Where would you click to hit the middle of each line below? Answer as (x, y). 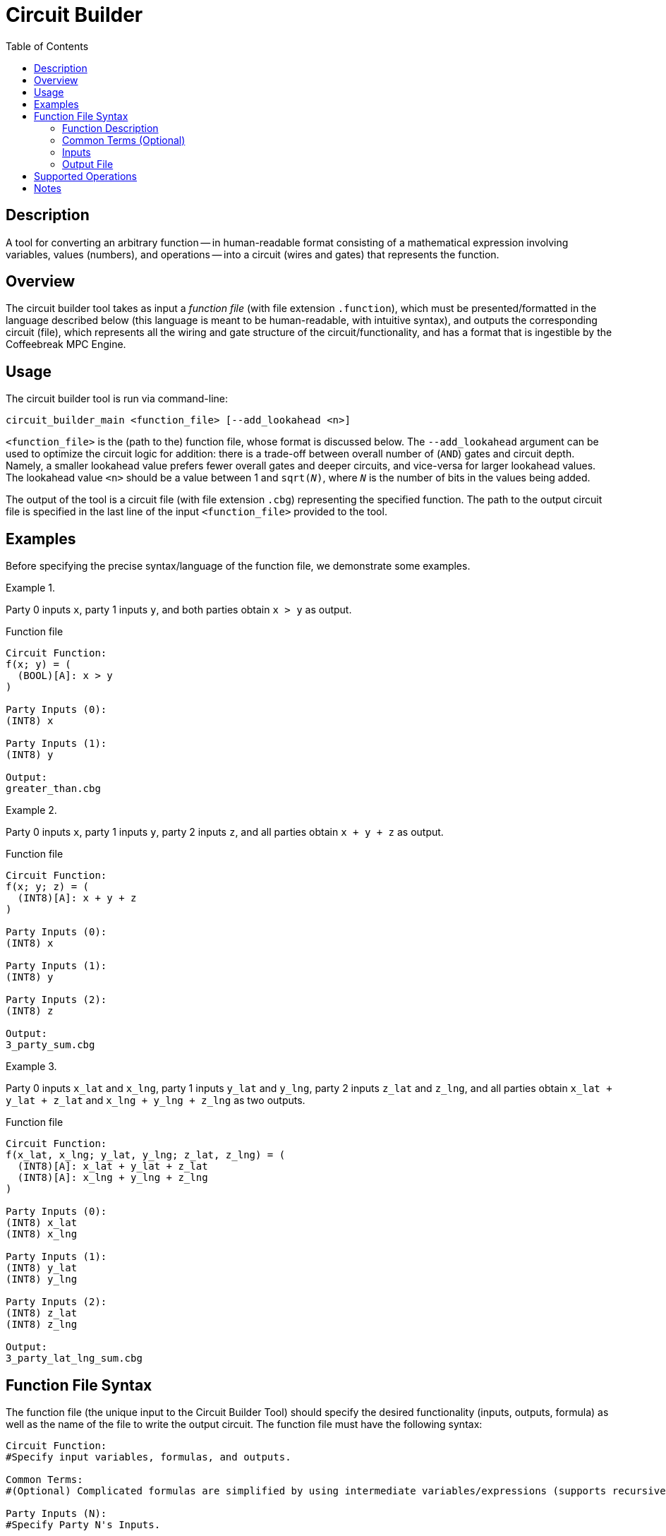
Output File (88, 164)
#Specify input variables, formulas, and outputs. (149, 1457)
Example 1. (30, 588)
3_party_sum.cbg (50, 1045)
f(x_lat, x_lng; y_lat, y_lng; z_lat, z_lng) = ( (146, 1155)
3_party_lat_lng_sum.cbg (74, 1358)
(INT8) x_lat (42, 1223)
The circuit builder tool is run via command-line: (117, 399)
